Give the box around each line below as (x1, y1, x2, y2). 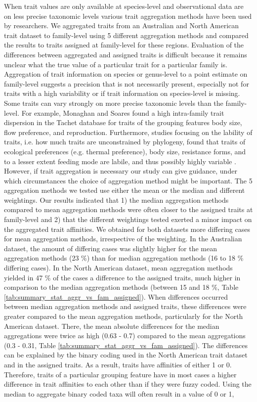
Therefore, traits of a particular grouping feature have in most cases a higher (4, 369, 237, 379)
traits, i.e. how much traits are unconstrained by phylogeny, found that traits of (4, 136, 246, 147)
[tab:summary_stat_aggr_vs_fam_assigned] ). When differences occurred (4, 291, 228, 302)
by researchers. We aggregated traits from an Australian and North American (4, 20, 239, 31)
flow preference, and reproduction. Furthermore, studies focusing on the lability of (4, 127, 253, 137)
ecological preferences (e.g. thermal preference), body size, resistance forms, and (4, 146, 246, 156)
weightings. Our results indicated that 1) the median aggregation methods (4, 194, 229, 205)
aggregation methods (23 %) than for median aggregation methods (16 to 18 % (4, 253, 244, 263)
